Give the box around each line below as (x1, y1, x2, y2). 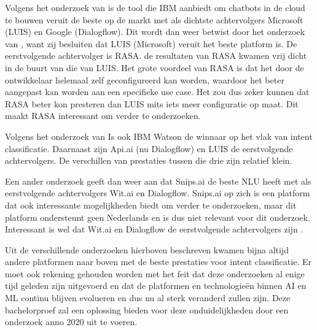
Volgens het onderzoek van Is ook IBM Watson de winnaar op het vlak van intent (5, 129, 313, 142)
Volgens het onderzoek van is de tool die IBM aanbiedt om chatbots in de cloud (5, 1, 305, 13)
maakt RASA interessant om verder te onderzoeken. (5, 109, 201, 122)
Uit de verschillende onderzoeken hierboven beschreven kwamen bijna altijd (5, 243, 289, 256)
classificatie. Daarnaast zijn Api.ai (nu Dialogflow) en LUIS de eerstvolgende (5, 142, 293, 155)
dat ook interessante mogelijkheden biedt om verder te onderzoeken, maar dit (5, 198, 297, 211)
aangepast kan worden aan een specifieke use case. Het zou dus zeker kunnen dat (5, 85, 310, 98)
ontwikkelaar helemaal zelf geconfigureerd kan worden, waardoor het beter (5, 73, 284, 86)
